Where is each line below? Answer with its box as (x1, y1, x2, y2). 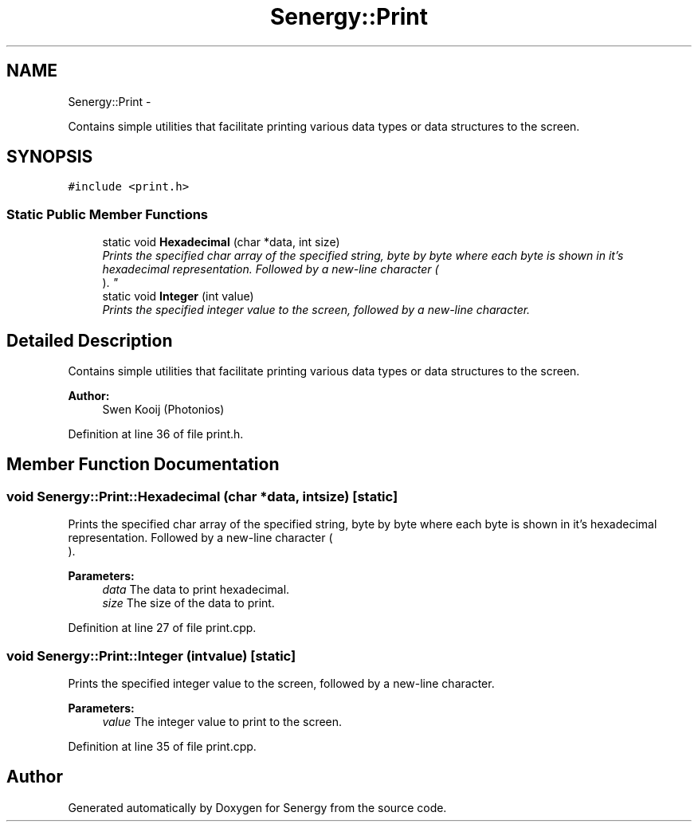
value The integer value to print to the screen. (102, 715, 343, 728)
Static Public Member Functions (6, 206, 209, 222)
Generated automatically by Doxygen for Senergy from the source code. (68, 800, 447, 814)
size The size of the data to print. (102, 596, 275, 610)
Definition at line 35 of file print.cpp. (68, 740, 257, 753)
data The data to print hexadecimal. (102, 583, 290, 597)
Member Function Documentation (6, 454, 280, 475)
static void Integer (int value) (102, 289, 254, 304)
